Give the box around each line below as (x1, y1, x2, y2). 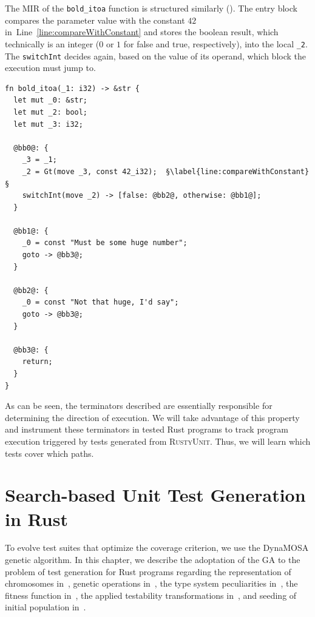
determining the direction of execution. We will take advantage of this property (5, 411, 300, 423)
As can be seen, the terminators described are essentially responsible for (5, 399, 273, 412)
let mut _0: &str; (13, 96, 88, 105)
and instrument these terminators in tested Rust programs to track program (5, 423, 288, 436)
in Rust (5, 506, 68, 531)
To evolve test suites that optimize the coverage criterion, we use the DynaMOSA (5, 541, 309, 554)
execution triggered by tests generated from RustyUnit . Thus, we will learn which (5, 434, 311, 447)
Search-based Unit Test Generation (5, 482, 306, 507)
